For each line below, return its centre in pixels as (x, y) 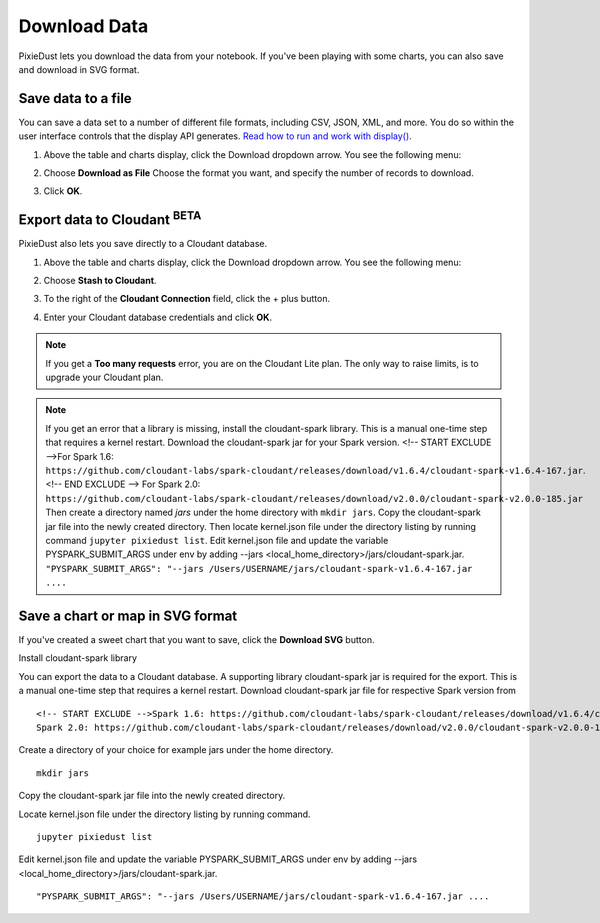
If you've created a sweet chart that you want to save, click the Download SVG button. (196, 640)
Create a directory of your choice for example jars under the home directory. (176, 750)
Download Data (83, 26)
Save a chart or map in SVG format (128, 615)
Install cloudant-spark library (78, 658)
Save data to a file (75, 98)
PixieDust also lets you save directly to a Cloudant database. (143, 244)
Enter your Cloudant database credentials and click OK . (158, 317)
